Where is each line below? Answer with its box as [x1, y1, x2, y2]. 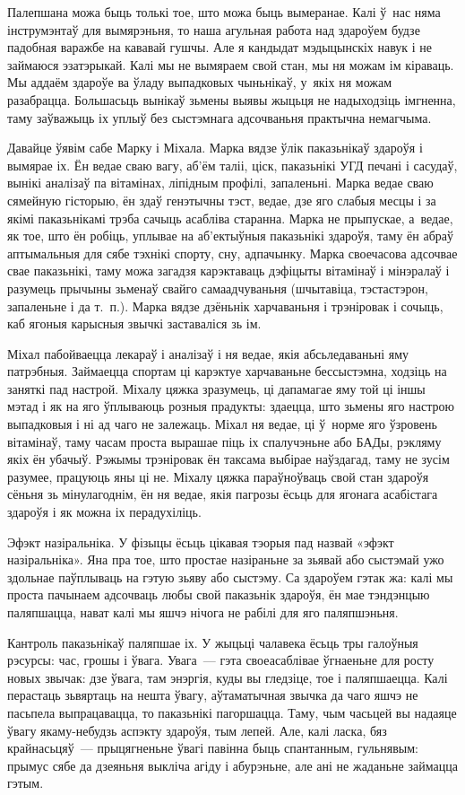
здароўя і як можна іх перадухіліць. [7, 502, 202, 521]
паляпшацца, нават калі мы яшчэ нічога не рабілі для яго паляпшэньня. [7, 603, 399, 621]
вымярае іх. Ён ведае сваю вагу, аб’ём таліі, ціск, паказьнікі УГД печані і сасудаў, [7, 155, 458, 174]
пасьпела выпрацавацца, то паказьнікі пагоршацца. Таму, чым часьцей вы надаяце [7, 703, 457, 721]
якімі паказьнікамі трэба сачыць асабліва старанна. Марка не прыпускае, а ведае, [7, 208, 453, 227]
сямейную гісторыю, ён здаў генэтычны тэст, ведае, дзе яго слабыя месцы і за [7, 190, 436, 209]
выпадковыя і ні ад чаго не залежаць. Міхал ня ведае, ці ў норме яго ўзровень [7, 415, 437, 433]
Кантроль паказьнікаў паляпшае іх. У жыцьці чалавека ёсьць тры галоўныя [7, 633, 418, 651]
